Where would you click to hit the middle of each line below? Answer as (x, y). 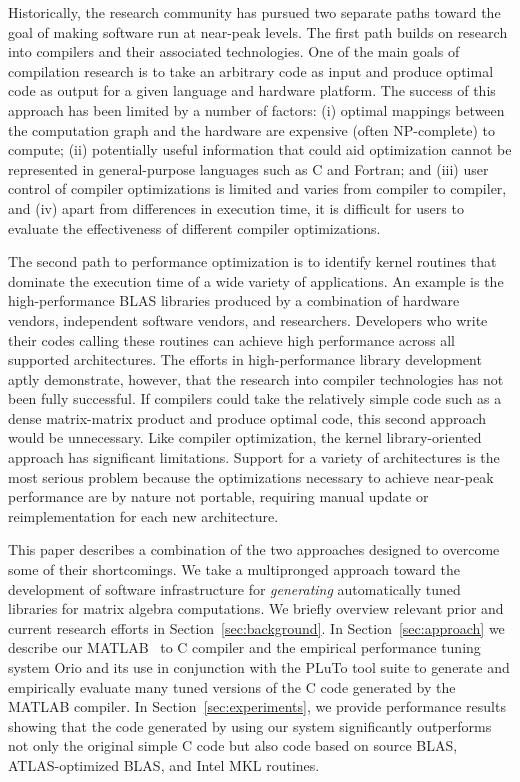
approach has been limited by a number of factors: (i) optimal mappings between (256, 109)
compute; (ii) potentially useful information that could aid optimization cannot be (260, 149)
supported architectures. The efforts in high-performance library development (245, 359)
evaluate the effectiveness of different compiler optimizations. (194, 227)
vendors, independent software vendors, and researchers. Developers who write (248, 319)
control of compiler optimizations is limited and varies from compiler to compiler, (257, 188)
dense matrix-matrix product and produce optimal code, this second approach (247, 417)
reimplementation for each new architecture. (143, 515)
